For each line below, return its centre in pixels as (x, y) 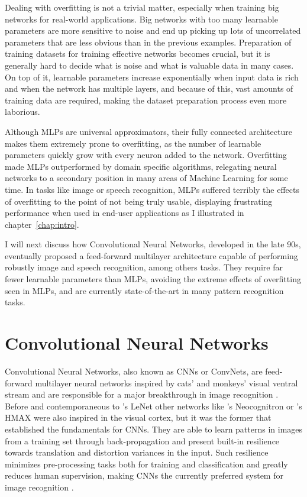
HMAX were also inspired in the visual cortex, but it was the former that (138, 417)
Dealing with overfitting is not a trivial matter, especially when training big (142, 7)
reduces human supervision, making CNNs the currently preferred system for (144, 475)
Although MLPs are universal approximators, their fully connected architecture (148, 131)
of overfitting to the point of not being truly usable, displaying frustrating (139, 201)
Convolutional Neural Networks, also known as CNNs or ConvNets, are (134, 371)
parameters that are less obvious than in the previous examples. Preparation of (148, 42)
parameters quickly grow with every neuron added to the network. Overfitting (146, 155)
